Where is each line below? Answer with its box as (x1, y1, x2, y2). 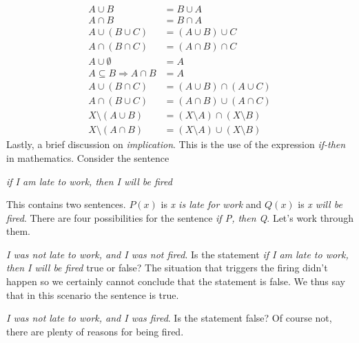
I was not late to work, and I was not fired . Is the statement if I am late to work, (6, 247, 349, 261)
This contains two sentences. (6, 197, 126, 211)
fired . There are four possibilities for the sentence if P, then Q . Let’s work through (6, 210, 353, 225)
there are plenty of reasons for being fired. (6, 324, 184, 338)
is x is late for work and (161, 197, 262, 211)
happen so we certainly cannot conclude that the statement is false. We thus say (6, 274, 346, 289)
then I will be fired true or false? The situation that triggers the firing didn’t (6, 260, 328, 275)
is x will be (298, 197, 342, 211)
